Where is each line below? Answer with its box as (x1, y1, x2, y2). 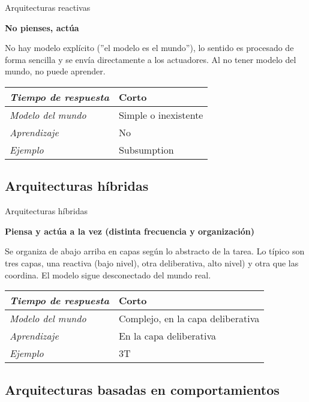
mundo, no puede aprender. (5, 65, 106, 77)
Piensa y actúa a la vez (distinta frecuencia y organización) (5, 224, 254, 237)
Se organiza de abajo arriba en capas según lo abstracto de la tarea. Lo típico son (5, 245, 305, 257)
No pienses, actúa (5, 21, 79, 34)
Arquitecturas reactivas (5, 1, 91, 13)
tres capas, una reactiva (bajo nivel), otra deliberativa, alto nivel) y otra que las (5, 256, 299, 269)
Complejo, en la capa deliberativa (118, 311, 260, 326)
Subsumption (118, 142, 174, 157)
